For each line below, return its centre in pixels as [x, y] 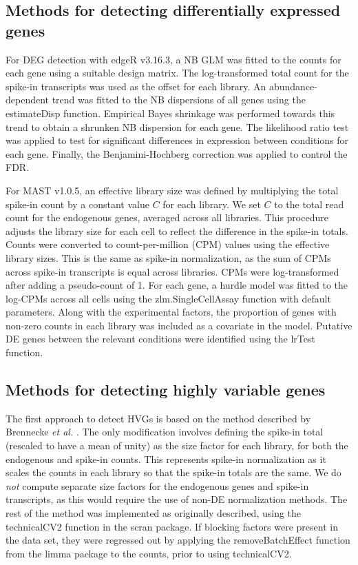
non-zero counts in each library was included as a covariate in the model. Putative [179, 325]
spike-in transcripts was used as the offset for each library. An [136, 86]
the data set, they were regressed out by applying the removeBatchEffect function [178, 540]
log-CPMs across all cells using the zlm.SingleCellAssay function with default [168, 298]
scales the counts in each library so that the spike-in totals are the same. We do [173, 472]
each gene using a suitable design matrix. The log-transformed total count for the [177, 73]
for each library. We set [212, 204]
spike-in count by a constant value [77, 204]
